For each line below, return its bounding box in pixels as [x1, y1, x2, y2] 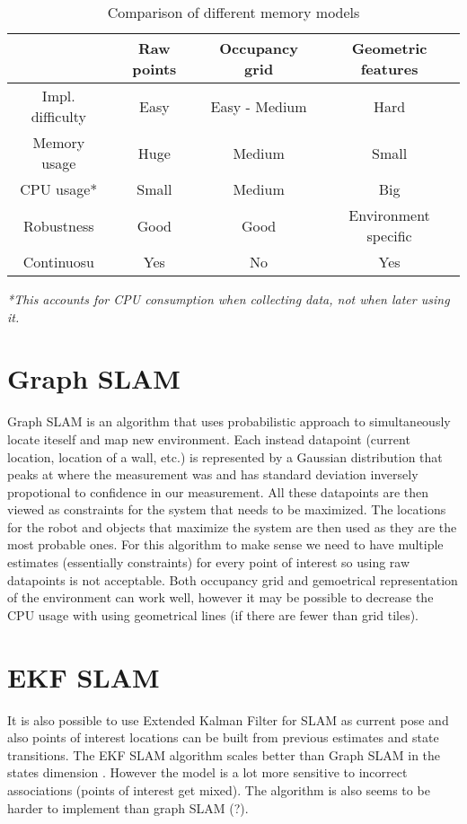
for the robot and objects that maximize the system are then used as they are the [7, 517, 457, 536]
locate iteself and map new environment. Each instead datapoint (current [7, 429, 410, 448]
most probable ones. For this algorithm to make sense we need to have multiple [7, 535, 444, 554]
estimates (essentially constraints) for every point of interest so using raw [7, 553, 410, 572]
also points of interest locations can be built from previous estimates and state [7, 728, 439, 747]
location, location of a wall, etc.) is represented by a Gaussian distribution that [7, 447, 443, 466]
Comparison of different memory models [107, 2, 360, 22]
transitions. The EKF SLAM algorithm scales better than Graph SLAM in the [7, 745, 441, 764]
